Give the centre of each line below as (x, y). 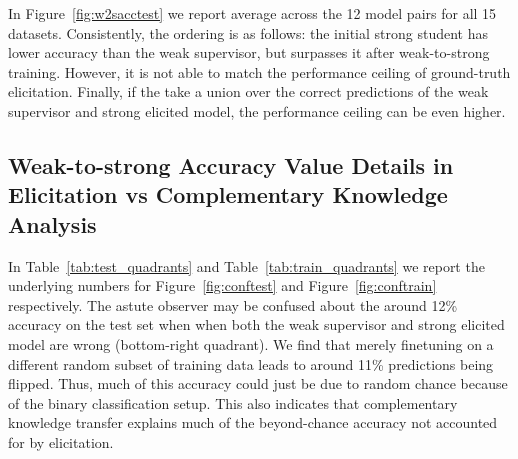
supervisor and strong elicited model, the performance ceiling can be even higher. (257, 110)
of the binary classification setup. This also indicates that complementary (233, 402)
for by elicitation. (61, 441)
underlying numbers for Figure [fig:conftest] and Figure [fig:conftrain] (222, 285)
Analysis (52, 223)
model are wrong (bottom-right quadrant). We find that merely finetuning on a (251, 343)
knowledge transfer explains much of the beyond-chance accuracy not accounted (253, 422)
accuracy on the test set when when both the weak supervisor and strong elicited (256, 324)
